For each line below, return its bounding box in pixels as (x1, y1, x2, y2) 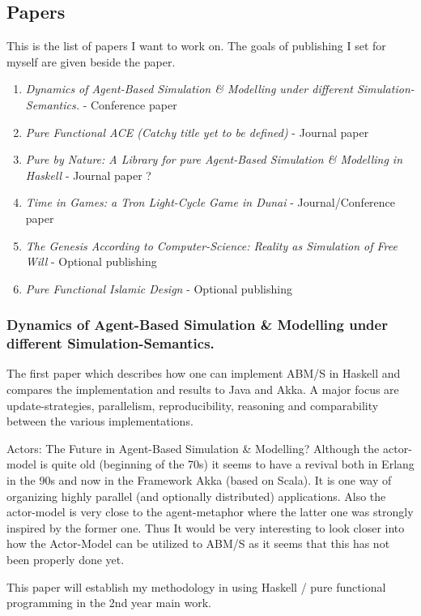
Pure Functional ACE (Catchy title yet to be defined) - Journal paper (25, 123, 369, 140)
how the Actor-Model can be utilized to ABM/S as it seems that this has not (6, 535, 390, 552)
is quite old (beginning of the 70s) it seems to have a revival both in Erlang (40, 456, 415, 473)
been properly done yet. (6, 551, 125, 567)
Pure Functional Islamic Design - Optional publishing (25, 280, 292, 297)
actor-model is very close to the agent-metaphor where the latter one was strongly (6, 503, 414, 520)
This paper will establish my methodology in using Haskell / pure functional (6, 578, 386, 595)
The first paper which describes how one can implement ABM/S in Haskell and (6, 365, 401, 382)
